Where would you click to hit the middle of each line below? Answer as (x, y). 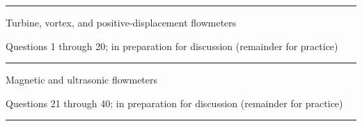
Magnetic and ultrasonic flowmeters (82, 80)
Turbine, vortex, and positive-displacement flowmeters (121, 22)
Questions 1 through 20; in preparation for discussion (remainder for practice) (172, 46)
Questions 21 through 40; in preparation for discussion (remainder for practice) (174, 103)
